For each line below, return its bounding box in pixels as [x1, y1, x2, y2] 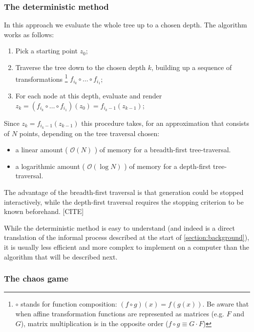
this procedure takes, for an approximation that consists [81, 118, 249, 128]
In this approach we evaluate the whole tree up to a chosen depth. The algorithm [4, 20, 247, 30]
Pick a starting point [15, 46, 78, 56]
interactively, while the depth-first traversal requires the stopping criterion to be [4, 196, 244, 207]
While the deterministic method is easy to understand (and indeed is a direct [4, 222, 235, 233]
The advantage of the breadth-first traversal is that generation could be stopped [4, 187, 244, 197]
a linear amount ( [15, 144, 68, 155]
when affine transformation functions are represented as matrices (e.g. [15, 308, 225, 318]
